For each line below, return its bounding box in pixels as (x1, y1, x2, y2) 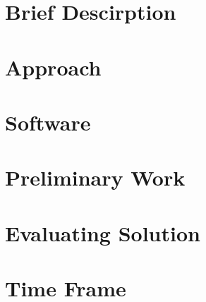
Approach (5, 52, 102, 81)
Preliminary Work (5, 163, 186, 192)
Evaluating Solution (5, 218, 200, 247)
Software (5, 107, 91, 136)
